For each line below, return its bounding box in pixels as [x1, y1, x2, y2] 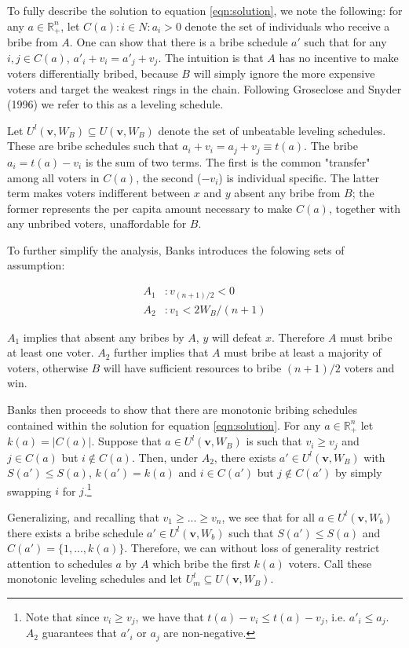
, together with [328, 200, 400, 216]
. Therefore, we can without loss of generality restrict [124, 540, 380, 556]
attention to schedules [7, 555, 112, 571]
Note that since [25, 608, 100, 624]
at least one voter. [7, 344, 94, 361]
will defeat [211, 328, 262, 345]
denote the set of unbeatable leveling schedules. [158, 122, 386, 138]
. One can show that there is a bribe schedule [69, 34, 288, 50]
